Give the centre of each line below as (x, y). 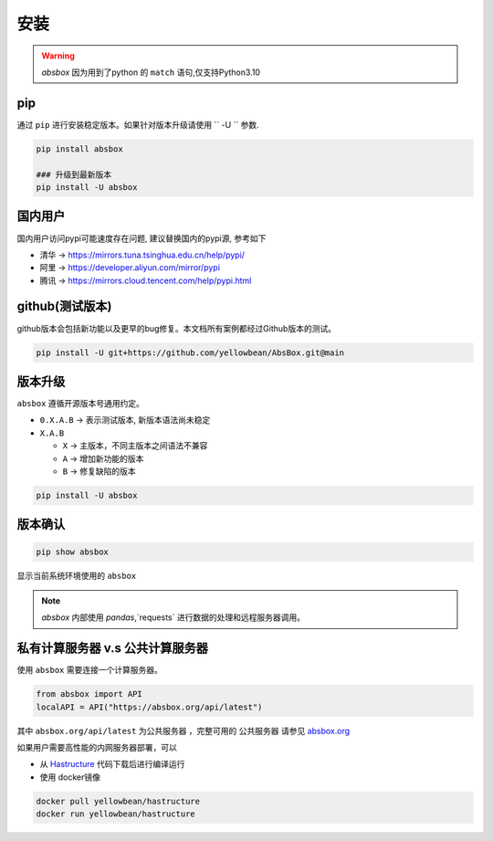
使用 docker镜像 (70, 777)
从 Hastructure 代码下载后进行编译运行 (112, 764)
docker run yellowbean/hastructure (115, 814)
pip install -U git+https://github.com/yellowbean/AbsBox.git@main (190, 352)
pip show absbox (73, 552)
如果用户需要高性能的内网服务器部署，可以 (97, 748)
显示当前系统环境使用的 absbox (77, 575)
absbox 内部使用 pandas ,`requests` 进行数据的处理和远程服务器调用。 (173, 617)
